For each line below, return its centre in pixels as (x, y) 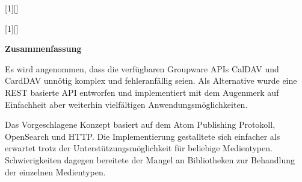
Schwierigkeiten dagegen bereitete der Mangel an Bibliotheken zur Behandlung (150, 159)
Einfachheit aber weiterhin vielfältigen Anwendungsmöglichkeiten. (126, 104)
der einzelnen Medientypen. (55, 171)
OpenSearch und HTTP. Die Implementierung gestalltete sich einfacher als (143, 136)
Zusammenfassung (43, 49)
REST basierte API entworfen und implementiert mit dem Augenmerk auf (142, 92)
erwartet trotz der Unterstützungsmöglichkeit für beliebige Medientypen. (139, 148)
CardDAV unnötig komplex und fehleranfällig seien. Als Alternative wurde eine (151, 80)
